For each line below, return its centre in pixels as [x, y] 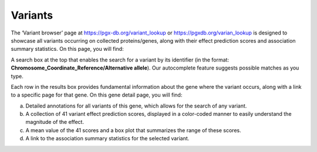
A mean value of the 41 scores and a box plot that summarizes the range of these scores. [133, 130]
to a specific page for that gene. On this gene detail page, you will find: [97, 95]
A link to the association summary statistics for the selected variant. [107, 139]
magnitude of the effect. [55, 122]
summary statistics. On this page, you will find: [67, 49]
